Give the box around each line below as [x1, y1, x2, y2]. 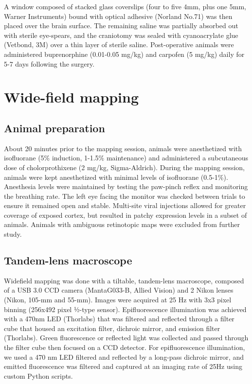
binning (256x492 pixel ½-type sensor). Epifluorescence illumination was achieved [4, 304, 247, 314]
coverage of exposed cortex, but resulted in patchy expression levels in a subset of [4, 209, 247, 220]
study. [4, 229, 22, 239]
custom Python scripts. [4, 370, 73, 381]
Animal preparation [4, 120, 105, 135]
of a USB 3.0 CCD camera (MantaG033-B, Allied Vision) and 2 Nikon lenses [4, 285, 234, 295]
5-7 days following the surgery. [4, 58, 95, 69]
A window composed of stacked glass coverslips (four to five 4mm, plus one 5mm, [4, 1, 246, 11]
